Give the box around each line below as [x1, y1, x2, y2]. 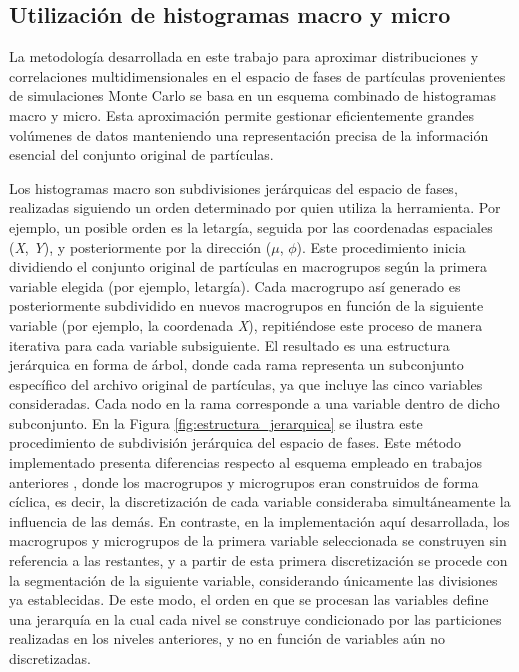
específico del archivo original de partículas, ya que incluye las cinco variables [9, 373, 483, 394]
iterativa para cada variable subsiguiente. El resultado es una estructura [9, 334, 450, 355]
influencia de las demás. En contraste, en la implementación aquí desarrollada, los [9, 510, 510, 531]
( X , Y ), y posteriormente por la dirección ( [9, 236, 272, 257]
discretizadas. [9, 648, 91, 669]
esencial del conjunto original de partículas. [9, 144, 274, 165]
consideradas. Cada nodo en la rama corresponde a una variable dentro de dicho [9, 393, 500, 414]
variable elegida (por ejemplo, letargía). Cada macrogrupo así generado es [9, 275, 461, 296]
